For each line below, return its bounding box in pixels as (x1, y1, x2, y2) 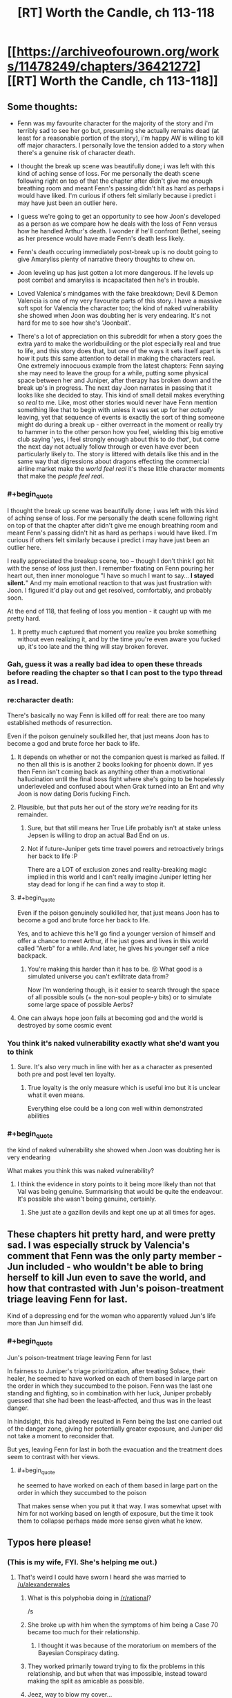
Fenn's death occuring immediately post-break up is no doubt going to (17, 248, 219, 256)
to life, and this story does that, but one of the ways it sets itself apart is (17, 347, 221, 355)
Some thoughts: (7, 100, 78, 112)
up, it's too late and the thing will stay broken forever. (17, 642, 168, 650)
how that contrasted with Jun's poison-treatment (7, 1283, 224, 1294)
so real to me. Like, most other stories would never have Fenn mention (17, 398, 217, 406)
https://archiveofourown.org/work (16, 44, 220, 60)
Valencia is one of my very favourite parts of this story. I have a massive (17, 296, 222, 305)
